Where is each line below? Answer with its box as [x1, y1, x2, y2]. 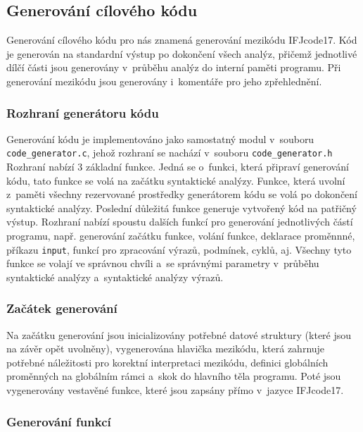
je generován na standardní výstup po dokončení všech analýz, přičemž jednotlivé [6, 46, 357, 61]
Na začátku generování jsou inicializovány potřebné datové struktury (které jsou [6, 327, 352, 342]
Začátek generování [6, 300, 117, 317]
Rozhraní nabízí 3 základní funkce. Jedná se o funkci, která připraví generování [6, 159, 349, 174]
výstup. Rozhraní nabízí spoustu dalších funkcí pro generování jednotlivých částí [6, 214, 353, 229]
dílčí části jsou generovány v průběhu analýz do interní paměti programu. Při [6, 60, 341, 75]
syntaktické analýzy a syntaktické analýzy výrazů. [6, 269, 224, 284]
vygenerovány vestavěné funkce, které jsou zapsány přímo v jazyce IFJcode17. [6, 383, 344, 397]
